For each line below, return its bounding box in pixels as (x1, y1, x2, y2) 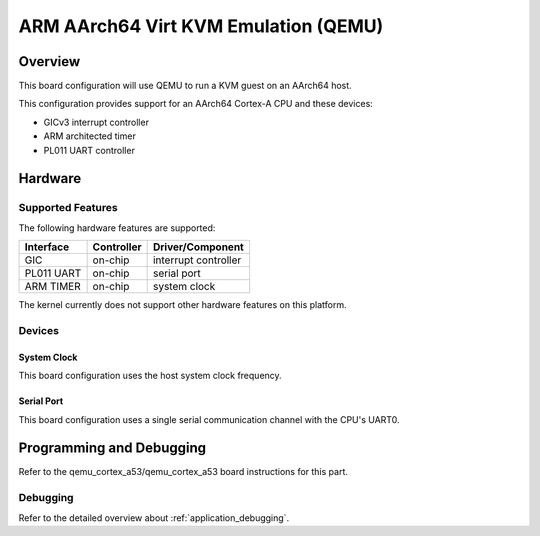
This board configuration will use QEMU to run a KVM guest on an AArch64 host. (18, 80, 352, 92)
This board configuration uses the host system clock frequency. (18, 370, 282, 382)
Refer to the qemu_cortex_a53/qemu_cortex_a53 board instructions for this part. (18, 466, 349, 478)
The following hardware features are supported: (18, 221, 216, 234)
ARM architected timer (43, 130, 137, 142)
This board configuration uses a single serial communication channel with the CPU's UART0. (18, 413, 400, 425)
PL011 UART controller (43, 144, 135, 156)
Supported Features (18, 201, 119, 215)
